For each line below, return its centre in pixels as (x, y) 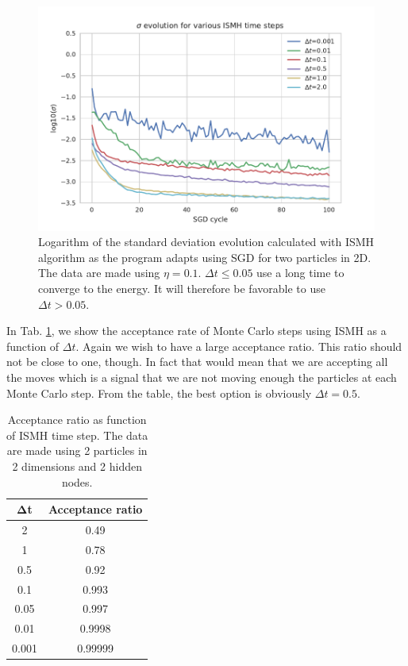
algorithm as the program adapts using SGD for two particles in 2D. (205, 257)
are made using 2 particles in (77, 450)
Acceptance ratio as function (77, 420)
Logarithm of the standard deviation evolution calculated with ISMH (206, 242)
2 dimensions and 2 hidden (77, 466)
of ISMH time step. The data (77, 435)
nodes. (77, 481)
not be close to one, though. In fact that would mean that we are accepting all (197, 362)
